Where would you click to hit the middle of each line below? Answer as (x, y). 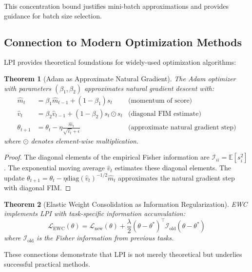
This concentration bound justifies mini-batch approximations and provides (116, 6)
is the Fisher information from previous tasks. (105, 238)
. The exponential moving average (54, 168)
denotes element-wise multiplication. (85, 140)
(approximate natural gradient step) (182, 128)
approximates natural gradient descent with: (149, 88)
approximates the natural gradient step (176, 177)
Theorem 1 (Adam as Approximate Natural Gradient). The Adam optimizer (120, 78)
